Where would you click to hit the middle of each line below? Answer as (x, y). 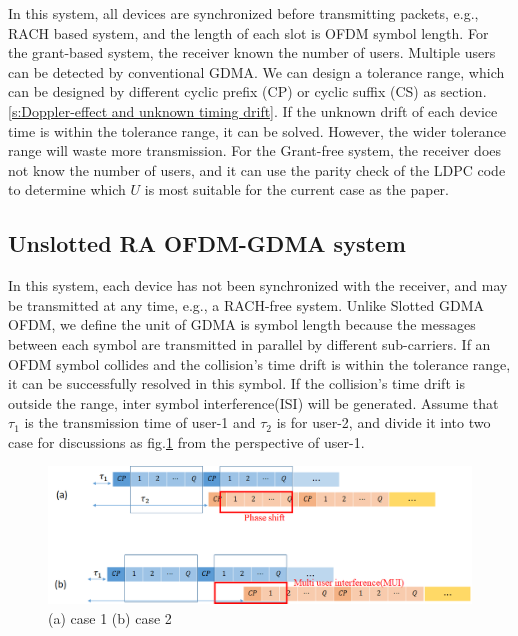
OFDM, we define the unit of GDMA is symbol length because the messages (242, 324)
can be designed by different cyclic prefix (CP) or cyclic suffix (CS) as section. (247, 91)
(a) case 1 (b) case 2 (110, 617)
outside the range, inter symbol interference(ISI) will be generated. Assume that (253, 402)
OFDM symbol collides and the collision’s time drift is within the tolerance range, (259, 363)
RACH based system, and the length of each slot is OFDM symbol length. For (248, 32)
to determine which (67, 189)
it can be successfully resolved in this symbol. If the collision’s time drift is (236, 383)
